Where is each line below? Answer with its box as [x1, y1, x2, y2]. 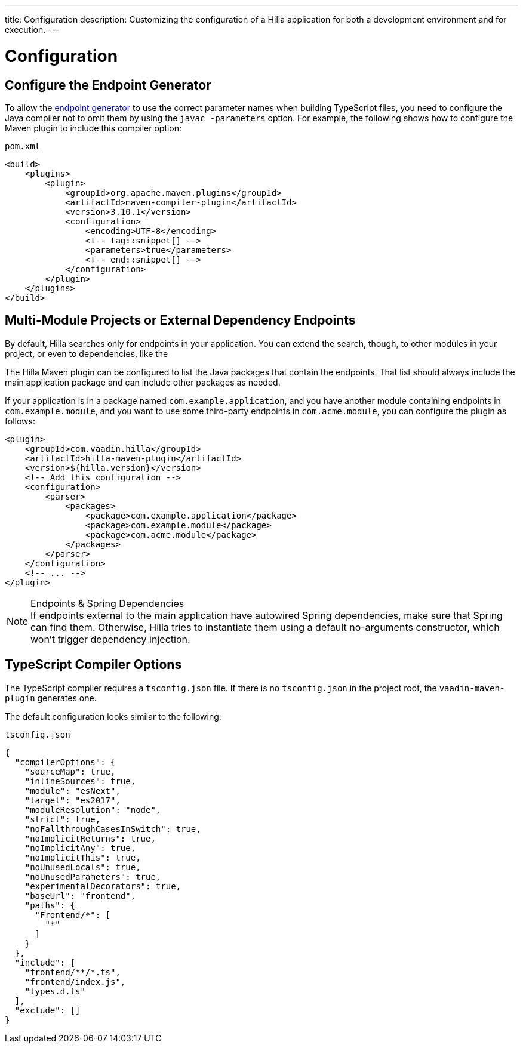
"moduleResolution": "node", [24, 805, 161, 815]
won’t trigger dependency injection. [30, 633, 190, 645]
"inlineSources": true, [24, 776, 136, 786]
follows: [5, 415, 35, 426]
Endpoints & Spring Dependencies [30, 597, 184, 609]
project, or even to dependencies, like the [5, 348, 168, 359]
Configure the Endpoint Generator [5, 77, 211, 93]
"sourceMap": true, [24, 766, 116, 776]
